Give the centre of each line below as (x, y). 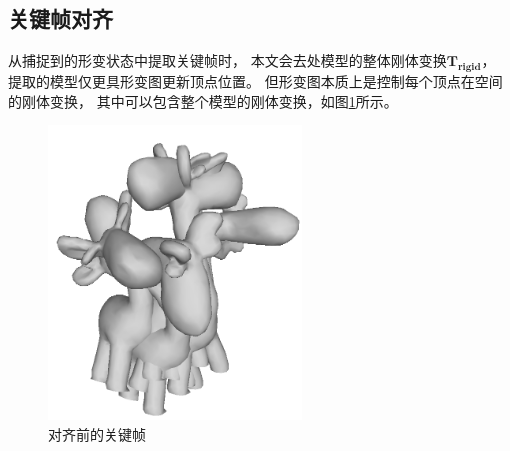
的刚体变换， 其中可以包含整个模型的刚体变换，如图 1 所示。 (203, 100)
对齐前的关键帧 (97, 433)
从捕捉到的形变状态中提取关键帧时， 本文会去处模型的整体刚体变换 (227, 60)
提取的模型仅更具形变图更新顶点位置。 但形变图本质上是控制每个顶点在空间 (255, 81)
